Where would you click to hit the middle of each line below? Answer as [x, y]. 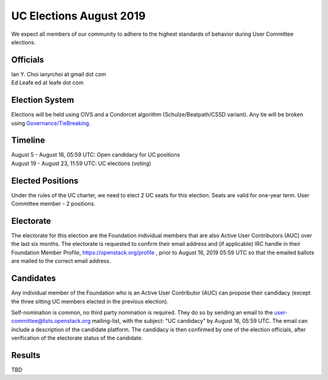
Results [26, 355]
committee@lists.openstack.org [51, 321]
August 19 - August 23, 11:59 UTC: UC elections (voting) [81, 163]
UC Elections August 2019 [78, 16]
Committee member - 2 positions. [53, 204]
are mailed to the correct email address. [61, 261]
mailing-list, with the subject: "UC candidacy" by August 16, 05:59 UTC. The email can [200, 321]
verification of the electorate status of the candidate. [77, 338]
